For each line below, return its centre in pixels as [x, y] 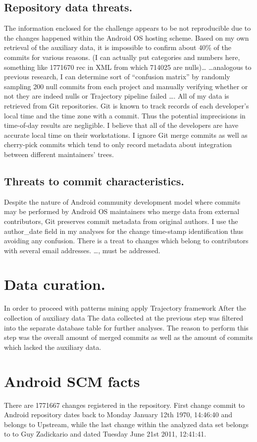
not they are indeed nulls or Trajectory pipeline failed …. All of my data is [117, 96]
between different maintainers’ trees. [59, 154]
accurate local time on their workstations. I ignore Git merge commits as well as [126, 135]
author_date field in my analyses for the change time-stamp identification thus [124, 231]
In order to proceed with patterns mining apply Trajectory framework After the [125, 308]
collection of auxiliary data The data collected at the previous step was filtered [124, 318]
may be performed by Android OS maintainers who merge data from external [122, 211]
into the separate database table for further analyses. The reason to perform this [126, 327]
